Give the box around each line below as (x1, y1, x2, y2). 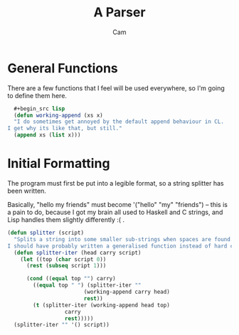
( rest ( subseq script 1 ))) (26, 262, 107, 270)
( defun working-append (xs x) (14, 112, 103, 119)
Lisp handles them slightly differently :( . (7, 216, 125, 224)
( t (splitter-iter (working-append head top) (33, 302, 171, 309)
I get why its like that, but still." (7, 125, 122, 132)
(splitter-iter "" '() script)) (14, 321, 110, 329)
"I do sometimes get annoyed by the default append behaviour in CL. (14, 118, 224, 125)
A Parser (93, 4, 146, 21)
